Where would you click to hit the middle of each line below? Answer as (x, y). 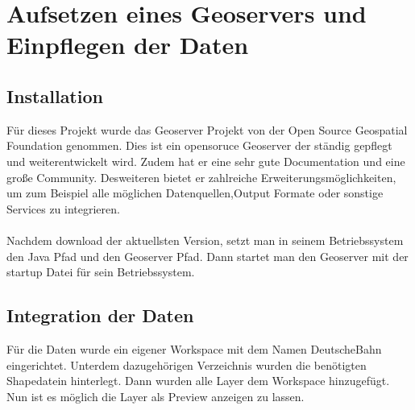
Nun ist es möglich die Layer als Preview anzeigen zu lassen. (156, 396)
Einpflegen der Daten (128, 45)
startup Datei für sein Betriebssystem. (101, 272)
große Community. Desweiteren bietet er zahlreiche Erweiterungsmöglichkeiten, (201, 177)
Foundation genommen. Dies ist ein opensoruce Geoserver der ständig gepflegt (199, 145)
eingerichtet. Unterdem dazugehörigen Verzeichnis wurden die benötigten (187, 364)
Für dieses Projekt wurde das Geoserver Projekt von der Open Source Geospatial (207, 129)
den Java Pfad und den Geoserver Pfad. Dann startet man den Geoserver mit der (207, 256)
